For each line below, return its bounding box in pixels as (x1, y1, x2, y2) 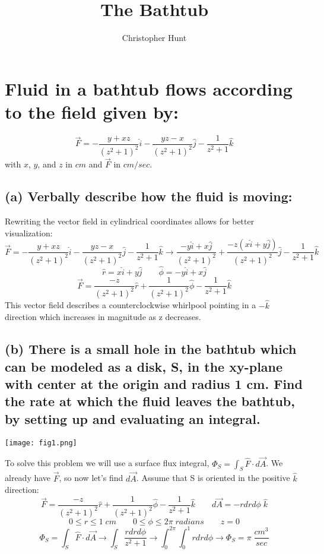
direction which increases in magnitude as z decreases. (5, 311, 201, 323)
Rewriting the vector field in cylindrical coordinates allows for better (5, 215, 255, 227)
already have (5, 471, 51, 484)
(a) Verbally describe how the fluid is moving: (5, 187, 293, 205)
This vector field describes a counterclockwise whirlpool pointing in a (5, 299, 256, 311)
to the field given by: (5, 99, 179, 124)
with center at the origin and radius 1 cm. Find (5, 375, 303, 393)
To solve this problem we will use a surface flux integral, (5, 457, 209, 469)
